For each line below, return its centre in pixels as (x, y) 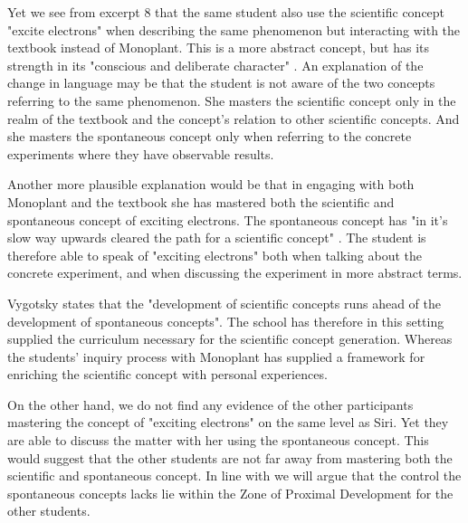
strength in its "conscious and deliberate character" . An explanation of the (215, 65)
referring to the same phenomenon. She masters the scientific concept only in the (232, 100)
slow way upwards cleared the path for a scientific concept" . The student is (217, 238)
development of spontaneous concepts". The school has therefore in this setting (226, 321)
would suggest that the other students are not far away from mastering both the (230, 457)
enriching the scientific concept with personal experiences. (167, 374)
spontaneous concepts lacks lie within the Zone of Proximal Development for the (230, 493)
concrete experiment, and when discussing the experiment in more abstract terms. (235, 273)
